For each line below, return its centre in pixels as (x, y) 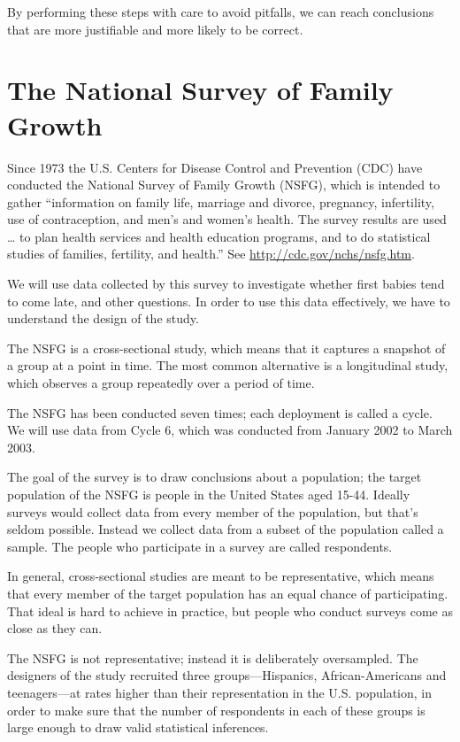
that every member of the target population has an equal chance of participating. (228, 593)
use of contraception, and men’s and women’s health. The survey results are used (227, 219)
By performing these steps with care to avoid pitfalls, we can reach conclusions (221, 12)
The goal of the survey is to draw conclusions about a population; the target (215, 477)
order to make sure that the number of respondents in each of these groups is (216, 710)
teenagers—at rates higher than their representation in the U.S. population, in (220, 692)
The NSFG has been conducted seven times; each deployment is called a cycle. (220, 412)
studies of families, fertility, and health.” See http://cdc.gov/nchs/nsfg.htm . (211, 254)
